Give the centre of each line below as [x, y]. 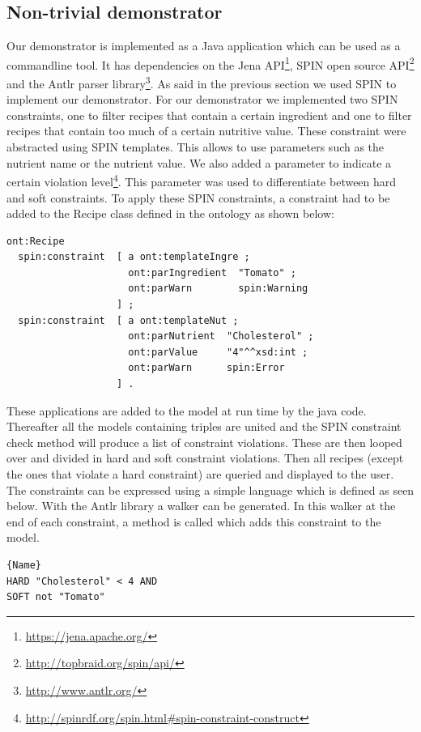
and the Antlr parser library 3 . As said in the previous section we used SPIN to [202, 82]
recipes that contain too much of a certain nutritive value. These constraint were [206, 131]
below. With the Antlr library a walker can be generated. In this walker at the [201, 506]
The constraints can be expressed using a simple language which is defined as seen [210, 489]
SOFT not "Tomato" [56, 597]
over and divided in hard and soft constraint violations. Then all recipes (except [205, 458]
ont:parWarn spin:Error [206, 368]
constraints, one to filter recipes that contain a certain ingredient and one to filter [209, 115]
